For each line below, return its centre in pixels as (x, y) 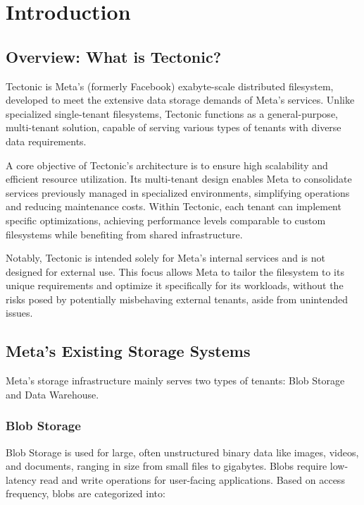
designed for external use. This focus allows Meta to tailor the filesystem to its (175, 271)
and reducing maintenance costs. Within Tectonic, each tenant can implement (174, 206)
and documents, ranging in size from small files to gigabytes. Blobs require (167, 466)
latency (21, 479)
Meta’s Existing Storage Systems (128, 351)
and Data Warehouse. (52, 394)
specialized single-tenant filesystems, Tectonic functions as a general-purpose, (172, 113)
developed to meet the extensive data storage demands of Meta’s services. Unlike (180, 100)
